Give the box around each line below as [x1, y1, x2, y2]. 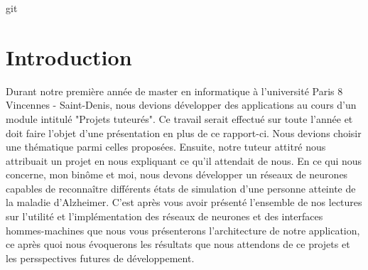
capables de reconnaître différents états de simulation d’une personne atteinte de [6, 180, 356, 195]
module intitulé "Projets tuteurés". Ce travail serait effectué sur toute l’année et [6, 111, 353, 126]
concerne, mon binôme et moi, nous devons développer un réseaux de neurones [6, 167, 348, 182]
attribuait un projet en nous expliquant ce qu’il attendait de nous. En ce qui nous [6, 153, 362, 168]
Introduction [6, 42, 132, 71]
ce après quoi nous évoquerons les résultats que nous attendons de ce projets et [6, 237, 350, 252]
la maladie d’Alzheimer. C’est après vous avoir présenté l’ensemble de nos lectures [6, 195, 362, 210]
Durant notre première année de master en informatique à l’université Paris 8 [6, 83, 343, 98]
